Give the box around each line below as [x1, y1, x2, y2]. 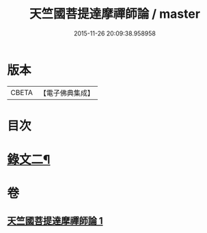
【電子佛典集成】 [39, 88, 94, 98]
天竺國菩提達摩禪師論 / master [29, 6, 200, 22]
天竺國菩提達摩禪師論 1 [7, 215, 104, 226]
